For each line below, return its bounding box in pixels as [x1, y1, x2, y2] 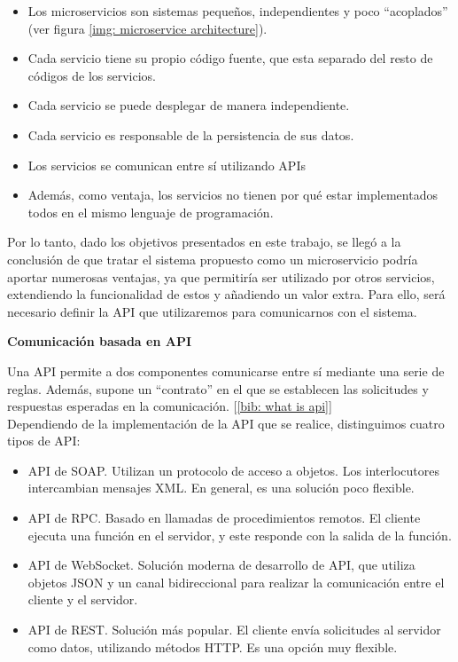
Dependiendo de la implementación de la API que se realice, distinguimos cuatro [7, 414, 445, 432]
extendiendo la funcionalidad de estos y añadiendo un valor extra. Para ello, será [7, 285, 446, 303]
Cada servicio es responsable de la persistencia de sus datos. [27, 125, 354, 144]
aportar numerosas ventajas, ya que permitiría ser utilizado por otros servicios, [7, 267, 435, 286]
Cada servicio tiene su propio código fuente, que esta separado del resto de [27, 49, 433, 67]
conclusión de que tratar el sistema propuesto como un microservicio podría [7, 249, 418, 268]
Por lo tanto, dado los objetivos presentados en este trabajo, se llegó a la [7, 232, 401, 251]
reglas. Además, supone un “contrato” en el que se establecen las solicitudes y [7, 379, 429, 398]
